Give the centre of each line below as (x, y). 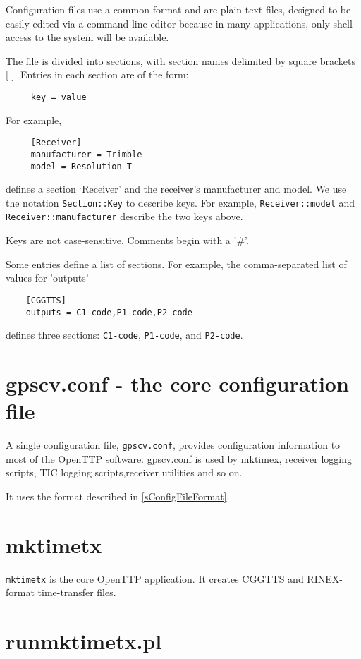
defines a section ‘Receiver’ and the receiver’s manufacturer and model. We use (176, 189)
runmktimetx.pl (84, 641)
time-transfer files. (77, 592)
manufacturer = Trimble (86, 154)
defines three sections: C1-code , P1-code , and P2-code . (124, 335)
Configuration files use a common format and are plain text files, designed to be (178, 9)
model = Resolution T (81, 166)
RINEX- (325, 578)
